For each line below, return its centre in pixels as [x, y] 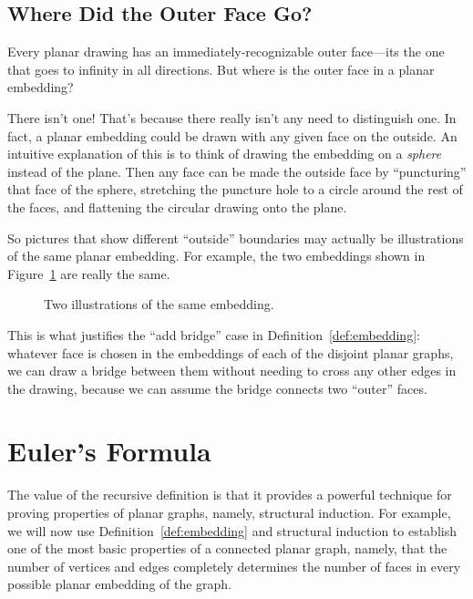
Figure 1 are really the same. [89, 273]
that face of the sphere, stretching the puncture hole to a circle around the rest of [235, 189]
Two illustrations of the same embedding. [159, 304]
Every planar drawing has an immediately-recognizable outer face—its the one [226, 52]
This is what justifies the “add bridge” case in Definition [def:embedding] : [214, 334]
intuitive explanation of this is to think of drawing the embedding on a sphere [225, 154]
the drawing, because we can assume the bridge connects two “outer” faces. [217, 388]
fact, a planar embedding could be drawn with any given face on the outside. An [232, 135]
